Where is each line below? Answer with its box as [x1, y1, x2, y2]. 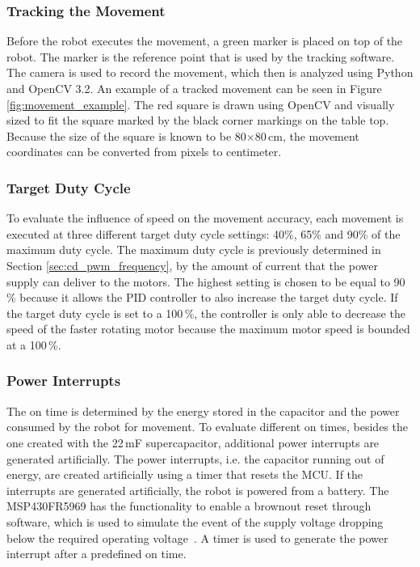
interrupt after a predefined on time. [6, 545, 187, 562]
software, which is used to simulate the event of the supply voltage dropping [6, 513, 384, 530]
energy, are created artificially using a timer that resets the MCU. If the [6, 466, 363, 483]
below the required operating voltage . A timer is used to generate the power [6, 529, 388, 546]
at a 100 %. [6, 336, 61, 353]
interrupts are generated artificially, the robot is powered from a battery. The [6, 481, 389, 498]
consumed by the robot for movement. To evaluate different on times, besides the [6, 418, 408, 435]
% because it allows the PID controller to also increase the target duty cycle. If [6, 289, 398, 306]
